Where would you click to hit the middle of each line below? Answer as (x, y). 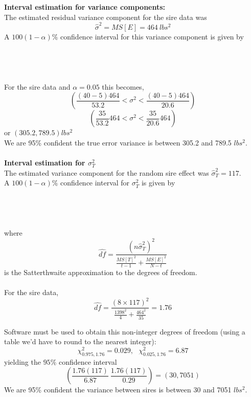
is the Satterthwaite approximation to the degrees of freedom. (101, 272)
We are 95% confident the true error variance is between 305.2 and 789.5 (118, 143)
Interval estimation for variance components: (85, 7)
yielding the (22, 361)
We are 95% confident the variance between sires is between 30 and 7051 (118, 390)
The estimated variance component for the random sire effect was (107, 172)
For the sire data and (37, 86)
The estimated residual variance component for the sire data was (106, 17)
